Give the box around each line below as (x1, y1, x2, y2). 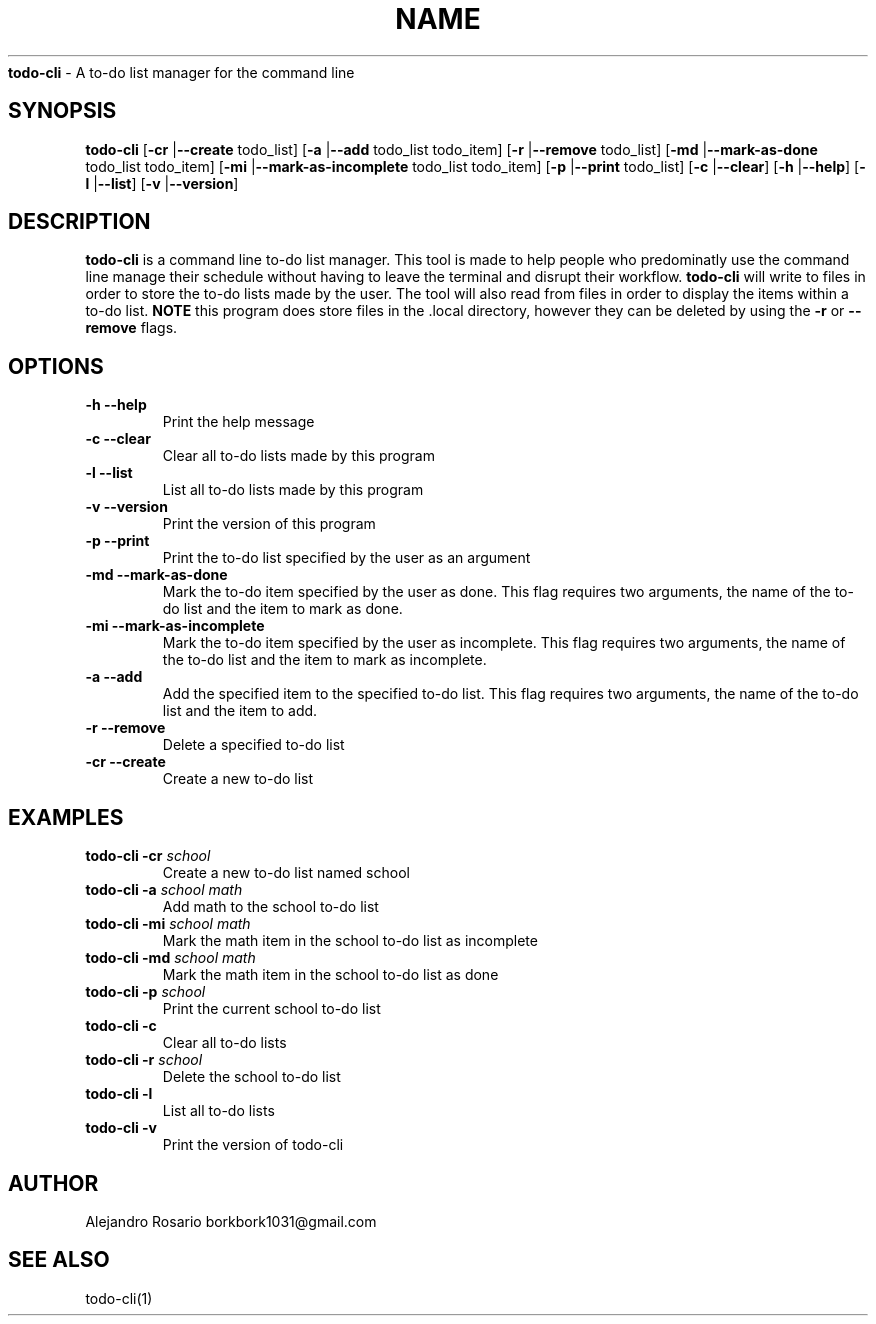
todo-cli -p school (85, 983, 206, 1001)
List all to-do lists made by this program (162, 481, 424, 499)
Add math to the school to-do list (162, 898, 379, 916)
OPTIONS (8, 353, 104, 379)
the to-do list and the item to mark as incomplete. (162, 651, 487, 669)
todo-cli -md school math (85, 949, 256, 967)
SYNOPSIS (8, 98, 117, 124)
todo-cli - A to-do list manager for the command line (8, 63, 355, 81)
